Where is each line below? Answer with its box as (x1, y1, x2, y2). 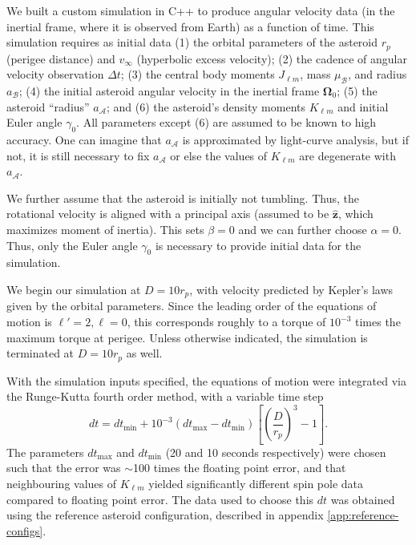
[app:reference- (327, 507, 399, 523)
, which (337, 205, 374, 222)
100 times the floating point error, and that (133, 459, 346, 476)
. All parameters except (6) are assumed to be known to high (76, 114, 377, 131)
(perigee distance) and (6, 50, 115, 67)
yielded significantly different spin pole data (148, 475, 364, 492)
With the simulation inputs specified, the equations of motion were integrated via (6, 372, 406, 389)
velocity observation (6, 66, 104, 83)
